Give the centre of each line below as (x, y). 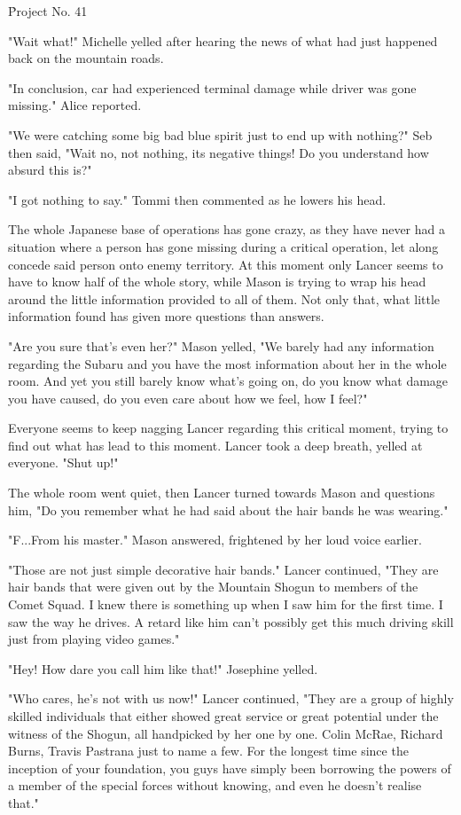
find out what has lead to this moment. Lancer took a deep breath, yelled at (215, 445)
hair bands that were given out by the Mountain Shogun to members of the (213, 587)
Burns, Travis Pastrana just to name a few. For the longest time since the (208, 751)
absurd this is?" (50, 170)
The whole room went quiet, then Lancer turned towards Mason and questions (222, 493)
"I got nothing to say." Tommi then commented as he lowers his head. (197, 199)
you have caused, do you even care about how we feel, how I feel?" (188, 398)
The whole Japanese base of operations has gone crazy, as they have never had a (227, 229)
